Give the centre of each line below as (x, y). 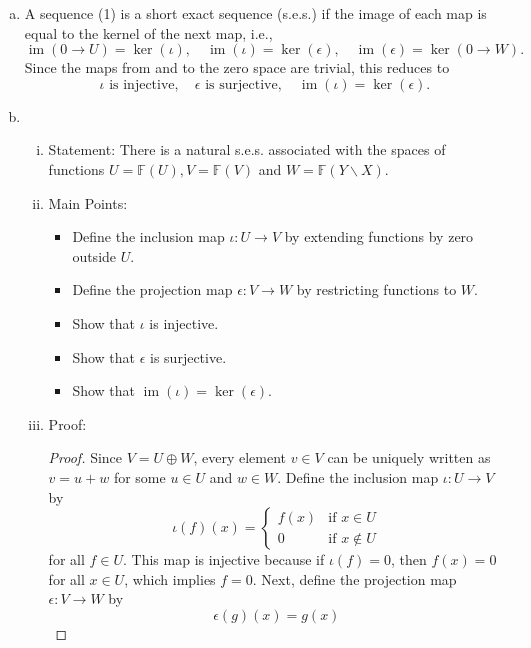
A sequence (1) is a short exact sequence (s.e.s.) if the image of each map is (255, 13)
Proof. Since (85, 457)
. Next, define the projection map (354, 578)
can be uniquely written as (409, 457)
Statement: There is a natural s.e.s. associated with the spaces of (247, 149)
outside (94, 255)
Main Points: (88, 202)
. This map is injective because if (224, 559)
